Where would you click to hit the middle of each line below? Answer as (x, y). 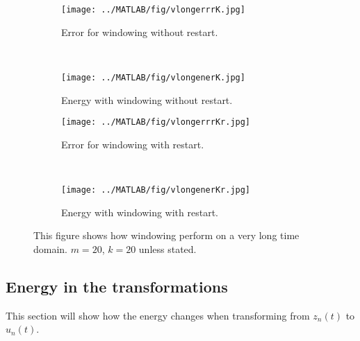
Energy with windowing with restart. (140, 212)
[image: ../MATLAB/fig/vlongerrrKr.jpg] (156, 122)
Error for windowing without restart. (140, 32)
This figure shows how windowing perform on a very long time (166, 235)
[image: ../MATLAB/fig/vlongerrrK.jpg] (153, 10)
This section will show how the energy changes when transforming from (158, 315)
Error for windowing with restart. (133, 144)
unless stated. (167, 248)
